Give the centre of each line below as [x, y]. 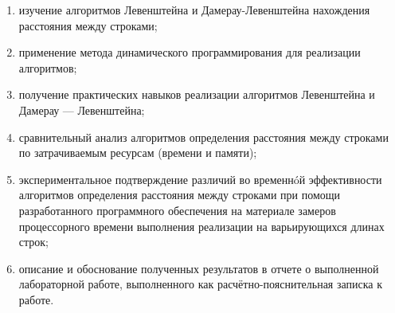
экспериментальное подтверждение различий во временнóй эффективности [200, 179]
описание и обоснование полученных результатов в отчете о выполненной [199, 268]
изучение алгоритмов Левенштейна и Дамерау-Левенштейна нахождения [194, 10]
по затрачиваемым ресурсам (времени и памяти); [138, 153]
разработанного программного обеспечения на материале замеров [177, 210]
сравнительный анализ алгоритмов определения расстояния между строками [203, 137]
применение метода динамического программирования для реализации [190, 52]
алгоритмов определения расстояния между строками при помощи [180, 195]
